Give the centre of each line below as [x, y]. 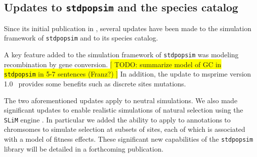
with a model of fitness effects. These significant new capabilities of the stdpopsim [128, 138]
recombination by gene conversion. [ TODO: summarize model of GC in [113, 64]
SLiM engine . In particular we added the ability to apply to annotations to [117, 119]
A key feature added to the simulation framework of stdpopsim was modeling [121, 55]
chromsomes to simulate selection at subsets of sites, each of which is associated [125, 129]
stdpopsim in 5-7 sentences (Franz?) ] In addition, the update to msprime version [128, 74]
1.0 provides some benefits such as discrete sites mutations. [95, 83]
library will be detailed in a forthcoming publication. [84, 148]
